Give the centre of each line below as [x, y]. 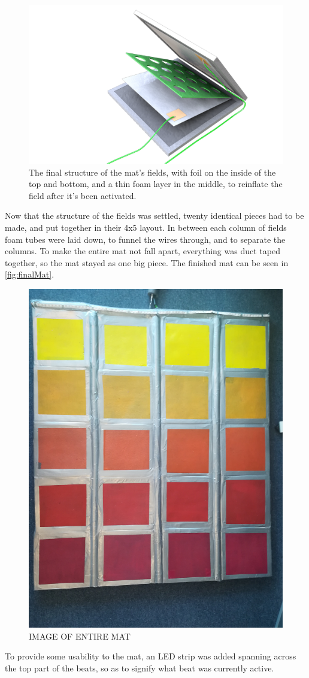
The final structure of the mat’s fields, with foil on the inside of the [152, 172]
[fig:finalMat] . [30, 274]
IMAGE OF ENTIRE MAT [80, 636]
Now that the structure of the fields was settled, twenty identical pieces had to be [154, 216]
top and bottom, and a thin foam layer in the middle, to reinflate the [156, 184]
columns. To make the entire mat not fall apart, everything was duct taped [143, 251]
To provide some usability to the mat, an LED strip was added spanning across [151, 656]
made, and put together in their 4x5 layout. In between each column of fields [146, 227]
